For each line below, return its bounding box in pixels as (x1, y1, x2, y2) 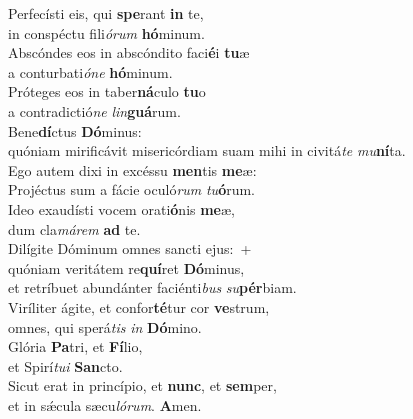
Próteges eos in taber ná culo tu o (8, 81, 206, 102)
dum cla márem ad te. (8, 218, 141, 239)
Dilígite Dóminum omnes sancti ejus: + (8, 238, 252, 259)
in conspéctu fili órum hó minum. (8, 22, 205, 43)
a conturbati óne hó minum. (8, 61, 173, 82)
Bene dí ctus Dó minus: (8, 120, 142, 141)
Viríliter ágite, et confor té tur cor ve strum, (8, 296, 270, 317)
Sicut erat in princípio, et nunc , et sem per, (8, 375, 277, 396)
